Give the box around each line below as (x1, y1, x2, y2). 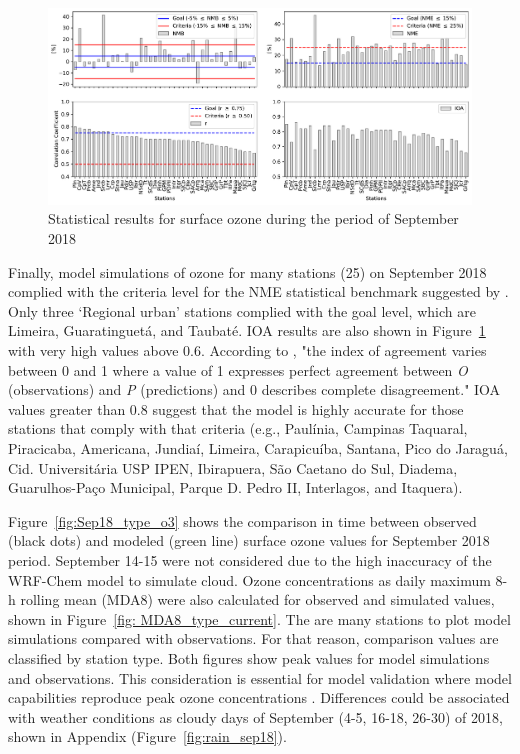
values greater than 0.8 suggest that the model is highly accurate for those (8, 398, 464, 419)
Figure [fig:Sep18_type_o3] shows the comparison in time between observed (8, 510, 477, 531)
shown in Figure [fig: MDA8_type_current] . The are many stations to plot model (8, 608, 511, 629)
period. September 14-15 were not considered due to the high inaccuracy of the (8, 549, 492, 570)
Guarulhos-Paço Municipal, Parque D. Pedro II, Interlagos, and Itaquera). (8, 477, 463, 498)
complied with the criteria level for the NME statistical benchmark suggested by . (8, 281, 509, 302)
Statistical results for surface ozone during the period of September (48, 208, 459, 229)
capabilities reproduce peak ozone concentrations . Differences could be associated (8, 687, 510, 708)
